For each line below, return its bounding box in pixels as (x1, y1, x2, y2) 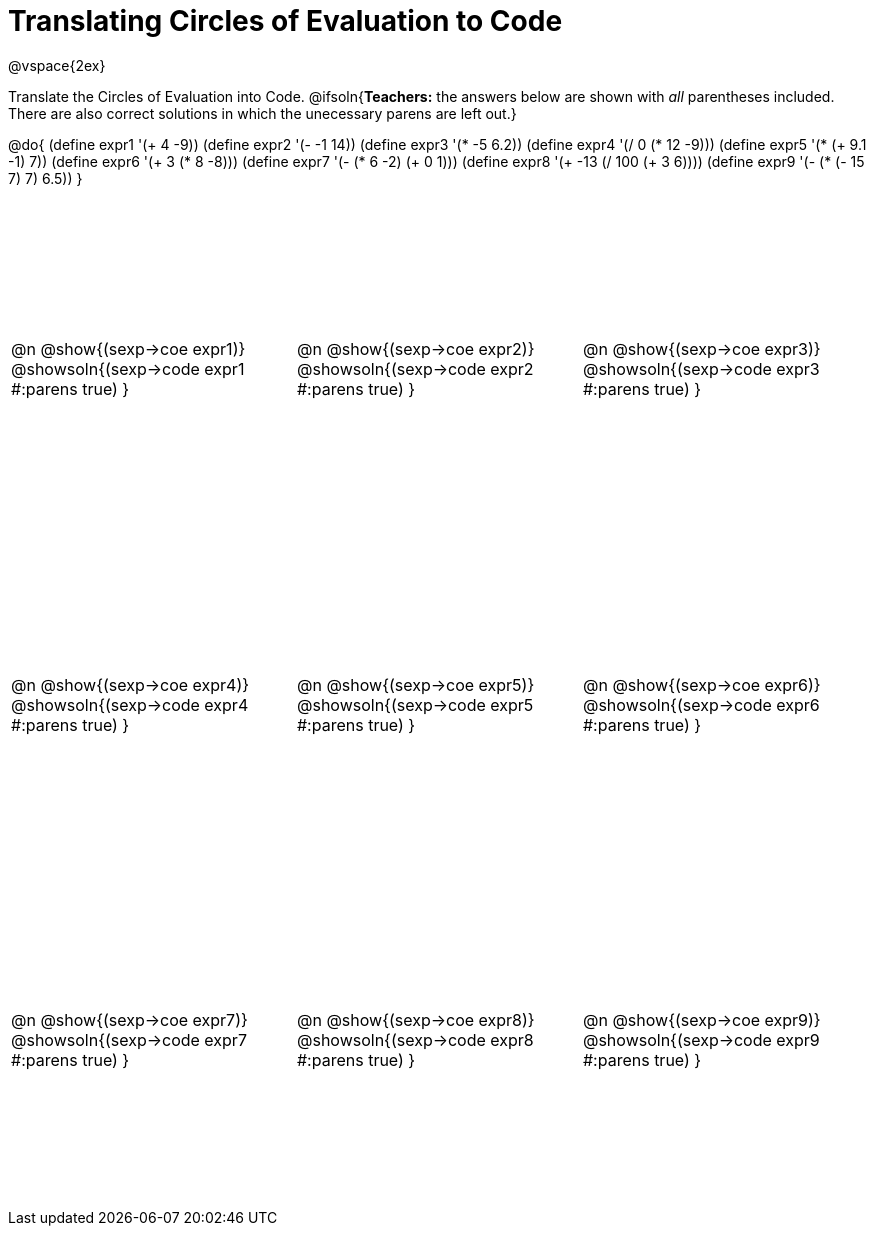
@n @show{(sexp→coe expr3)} (582, 339, 821, 360)
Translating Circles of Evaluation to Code (8, 4, 563, 38)
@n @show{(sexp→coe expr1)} (11, 339, 246, 360)
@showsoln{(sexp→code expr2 (296, 359, 534, 380)
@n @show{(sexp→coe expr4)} (11, 674, 250, 695)
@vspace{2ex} (8, 56, 106, 74)
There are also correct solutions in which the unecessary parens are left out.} (8, 104, 517, 122)
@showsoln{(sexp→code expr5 (296, 694, 534, 715)
